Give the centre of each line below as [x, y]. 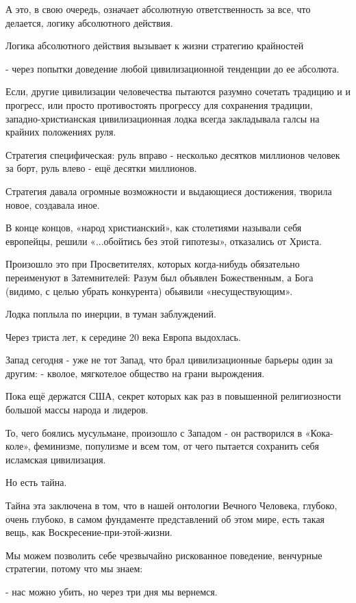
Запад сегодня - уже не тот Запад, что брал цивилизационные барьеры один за [169, 360]
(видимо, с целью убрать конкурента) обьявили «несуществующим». [149, 291]
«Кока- [319, 432]
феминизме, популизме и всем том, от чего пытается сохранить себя [176, 446]
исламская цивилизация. [56, 459]
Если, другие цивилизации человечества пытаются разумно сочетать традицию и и [178, 91]
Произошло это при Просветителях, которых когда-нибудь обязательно [153, 264]
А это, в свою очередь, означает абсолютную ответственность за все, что [158, 9]
